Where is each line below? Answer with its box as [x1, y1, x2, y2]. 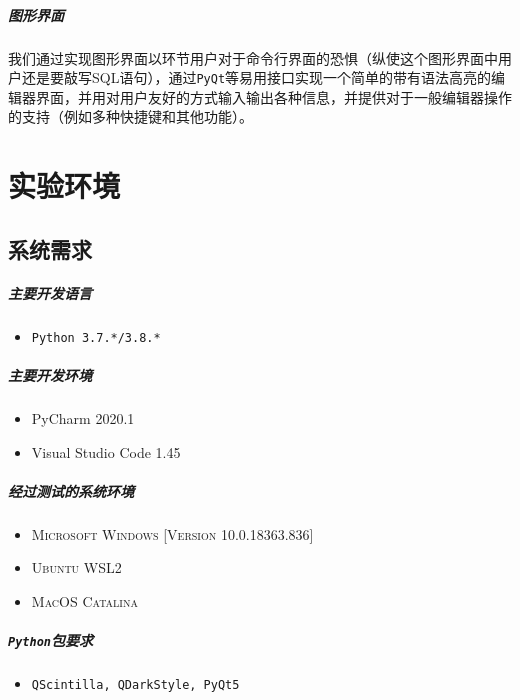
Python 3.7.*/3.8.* [31, 330, 161, 345]
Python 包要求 [8, 630, 93, 651]
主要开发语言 [8, 282, 92, 303]
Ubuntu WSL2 [31, 557, 122, 578]
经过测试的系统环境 [8, 480, 134, 501]
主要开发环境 [8, 364, 92, 385]
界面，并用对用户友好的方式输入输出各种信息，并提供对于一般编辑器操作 [35, 86, 512, 107]
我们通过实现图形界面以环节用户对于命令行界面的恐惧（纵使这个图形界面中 [8, 47, 498, 68]
